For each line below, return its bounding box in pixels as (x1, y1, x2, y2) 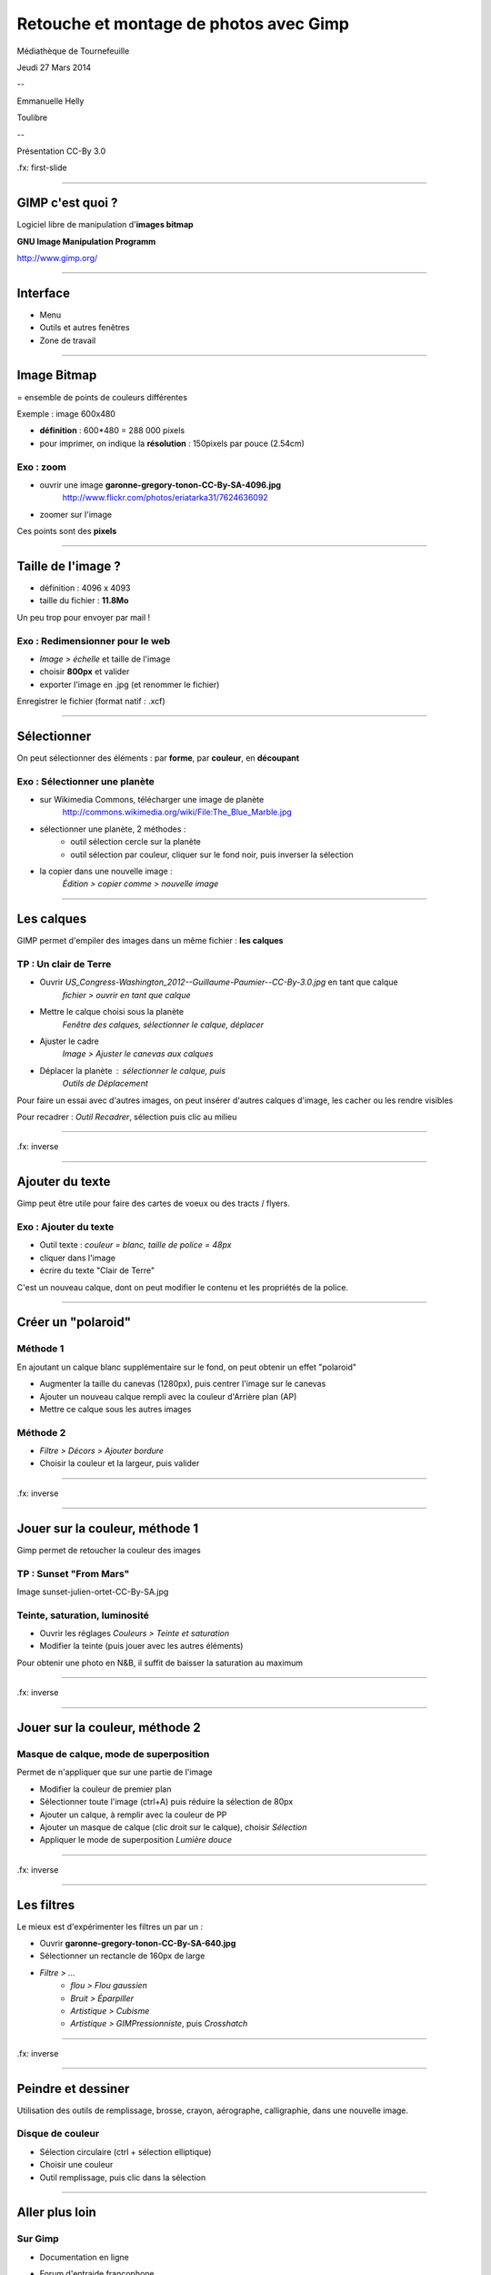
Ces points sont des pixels (16, 526, 117, 537)
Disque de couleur (16, 2128, 100, 2140)
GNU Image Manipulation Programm (16, 236, 156, 247)
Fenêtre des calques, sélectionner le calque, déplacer (62, 1019, 264, 1030)
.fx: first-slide (16, 162, 67, 173)
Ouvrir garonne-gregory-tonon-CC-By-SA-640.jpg (39, 1938, 236, 1949)
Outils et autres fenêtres (39, 322, 131, 333)
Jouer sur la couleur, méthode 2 (16, 1720, 201, 1735)
